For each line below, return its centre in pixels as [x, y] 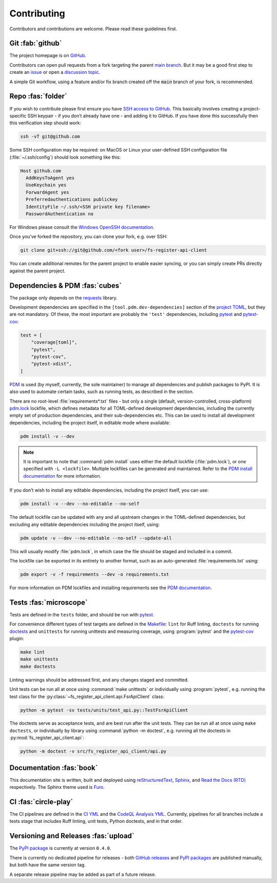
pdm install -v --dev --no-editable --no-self [80, 504]
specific [18, 116]
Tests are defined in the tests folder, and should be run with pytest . [82, 614]
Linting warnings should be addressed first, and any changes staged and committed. [99, 680]
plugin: [17, 638]
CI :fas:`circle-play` [41, 802]
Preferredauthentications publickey [72, 200]
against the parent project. [37, 271]
